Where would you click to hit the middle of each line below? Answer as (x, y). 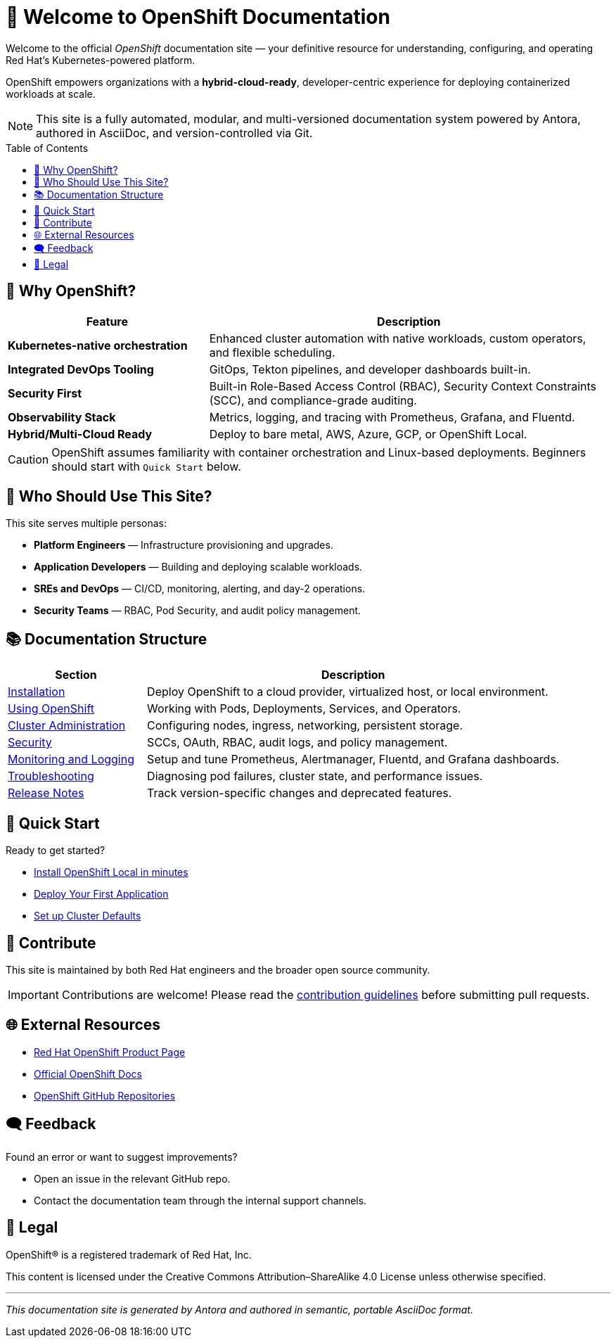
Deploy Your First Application (101, 894)
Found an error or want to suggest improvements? (122, 1157)
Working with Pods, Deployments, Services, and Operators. (304, 709)
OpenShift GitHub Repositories (105, 1095)
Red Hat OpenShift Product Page (110, 1052)
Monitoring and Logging (71, 759)
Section (76, 675)
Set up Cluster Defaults (88, 916)
